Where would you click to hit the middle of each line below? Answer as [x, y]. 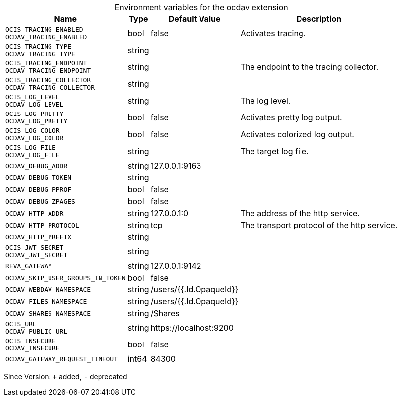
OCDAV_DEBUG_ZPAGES [40, 201]
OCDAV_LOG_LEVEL [35, 104]
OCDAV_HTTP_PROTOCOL [42, 225]
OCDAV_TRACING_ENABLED [46, 37]
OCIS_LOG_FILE [31, 147]
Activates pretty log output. [291, 117]
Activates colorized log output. [297, 134]
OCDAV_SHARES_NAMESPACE [48, 313]
